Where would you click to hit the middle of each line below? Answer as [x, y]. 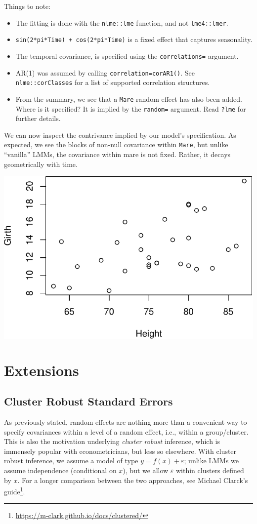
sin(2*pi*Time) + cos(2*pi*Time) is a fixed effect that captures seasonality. [134, 39]
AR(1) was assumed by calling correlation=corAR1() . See [105, 72]
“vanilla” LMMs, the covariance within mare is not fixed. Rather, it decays [117, 154]
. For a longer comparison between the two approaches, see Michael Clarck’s [133, 480]
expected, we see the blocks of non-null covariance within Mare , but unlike [116, 144]
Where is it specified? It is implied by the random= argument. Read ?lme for [131, 108]
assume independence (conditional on [60, 470]
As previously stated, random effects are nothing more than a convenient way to [126, 422]
